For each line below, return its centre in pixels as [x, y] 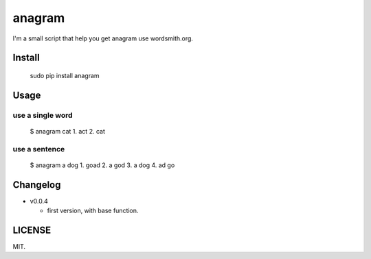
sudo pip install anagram [65, 75]
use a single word [43, 115]
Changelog [37, 185]
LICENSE [32, 230]
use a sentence [39, 149]
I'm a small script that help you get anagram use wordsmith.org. [103, 38]
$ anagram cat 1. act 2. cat [68, 131]
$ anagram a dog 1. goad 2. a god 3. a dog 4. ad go [102, 165]
